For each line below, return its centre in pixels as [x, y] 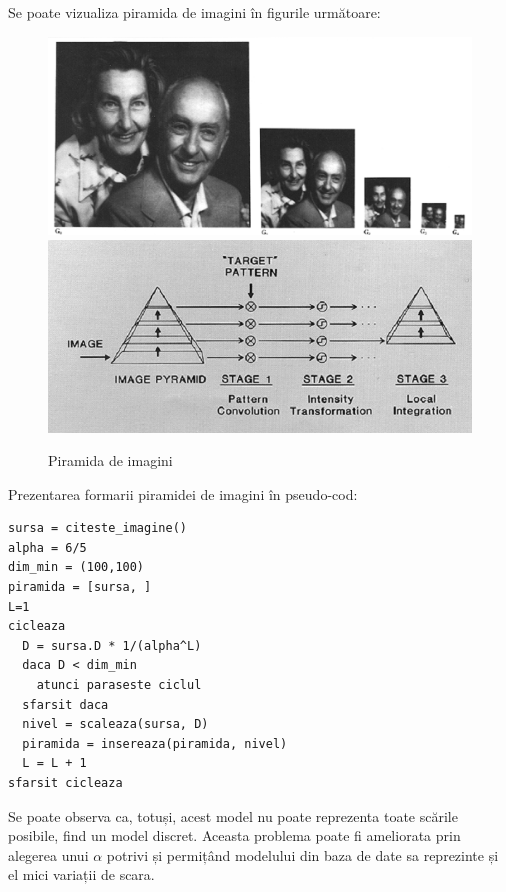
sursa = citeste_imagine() [97, 528]
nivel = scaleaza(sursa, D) [115, 724]
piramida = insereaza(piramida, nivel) [155, 743]
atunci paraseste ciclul [119, 685]
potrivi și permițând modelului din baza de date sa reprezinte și [302, 854]
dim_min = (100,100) [76, 567]
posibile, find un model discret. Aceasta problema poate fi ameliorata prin [234, 835]
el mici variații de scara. [81, 874]
